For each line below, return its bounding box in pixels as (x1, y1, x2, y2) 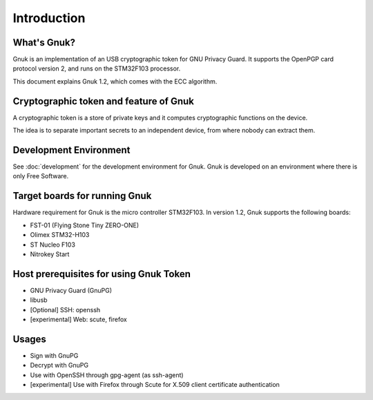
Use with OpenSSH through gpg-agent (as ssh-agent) (30, 370, 184, 379)
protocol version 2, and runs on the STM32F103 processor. (12, 64, 181, 73)
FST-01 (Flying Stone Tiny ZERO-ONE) (30, 221, 140, 229)
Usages (12, 333, 46, 345)
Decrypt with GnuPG (30, 361, 89, 370)
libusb (30, 296, 48, 304)
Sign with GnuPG (30, 351, 79, 359)
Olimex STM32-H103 (30, 231, 90, 239)
